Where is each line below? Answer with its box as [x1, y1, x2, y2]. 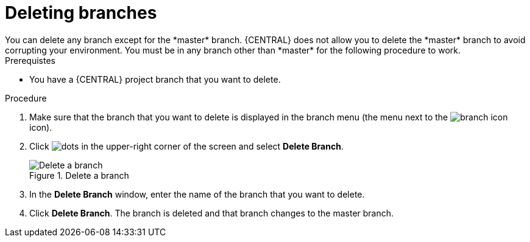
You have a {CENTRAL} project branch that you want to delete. [29, 74, 281, 85]
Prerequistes [5, 55, 55, 66]
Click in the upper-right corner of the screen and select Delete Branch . [29, 140, 344, 151]
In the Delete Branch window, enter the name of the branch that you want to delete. [29, 188, 365, 199]
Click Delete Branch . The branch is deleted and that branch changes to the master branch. [29, 207, 394, 218]
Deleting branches [5, 2, 157, 23]
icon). [29, 122, 52, 133]
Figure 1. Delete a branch [29, 170, 129, 181]
